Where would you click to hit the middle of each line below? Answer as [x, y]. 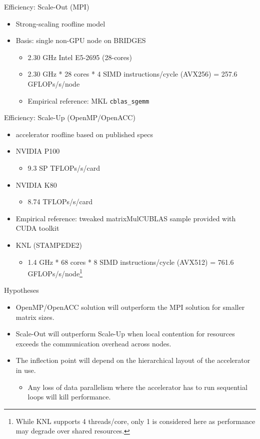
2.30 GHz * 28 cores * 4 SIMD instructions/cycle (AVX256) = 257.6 [132, 74]
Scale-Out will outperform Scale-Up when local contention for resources [125, 334]
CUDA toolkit [37, 228]
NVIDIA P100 [38, 151]
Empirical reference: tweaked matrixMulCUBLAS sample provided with [126, 218]
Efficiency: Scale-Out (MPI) [47, 7]
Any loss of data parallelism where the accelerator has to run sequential [137, 387]
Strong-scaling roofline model [60, 23]
